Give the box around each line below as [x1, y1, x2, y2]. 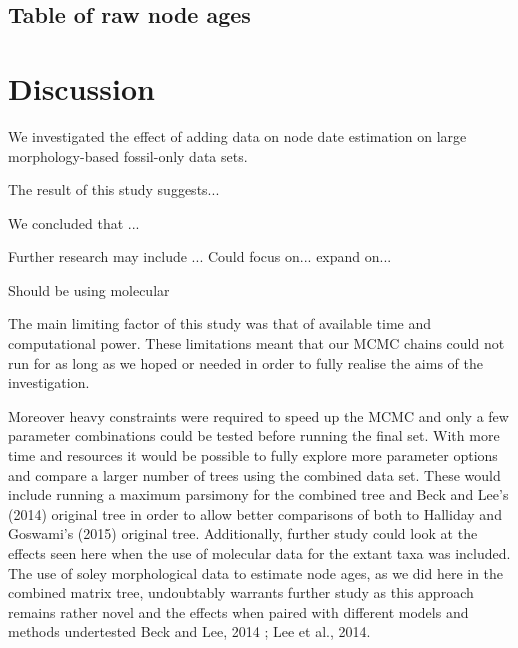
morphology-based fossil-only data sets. [8, 145, 248, 166]
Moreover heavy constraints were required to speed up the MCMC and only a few [8, 405, 509, 426]
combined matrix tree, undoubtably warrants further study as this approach [8, 582, 474, 603]
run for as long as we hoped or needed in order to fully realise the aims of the [8, 352, 483, 373]
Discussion [8, 67, 155, 108]
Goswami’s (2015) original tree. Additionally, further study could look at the [8, 523, 478, 544]
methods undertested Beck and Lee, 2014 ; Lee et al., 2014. [8, 621, 371, 642]
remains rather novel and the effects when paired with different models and [8, 601, 469, 622]
